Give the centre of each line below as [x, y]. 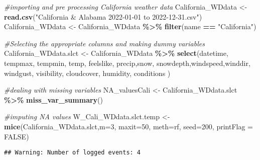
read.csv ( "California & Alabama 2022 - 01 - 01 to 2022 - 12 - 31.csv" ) [103, 16]
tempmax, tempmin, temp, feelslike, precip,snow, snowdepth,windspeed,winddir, [127, 63]
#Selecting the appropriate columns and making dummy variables [104, 43]
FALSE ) [17, 136]
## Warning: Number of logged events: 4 [73, 153]
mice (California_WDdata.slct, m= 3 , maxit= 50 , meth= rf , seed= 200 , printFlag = [128, 126]
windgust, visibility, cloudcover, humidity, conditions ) [87, 73]
